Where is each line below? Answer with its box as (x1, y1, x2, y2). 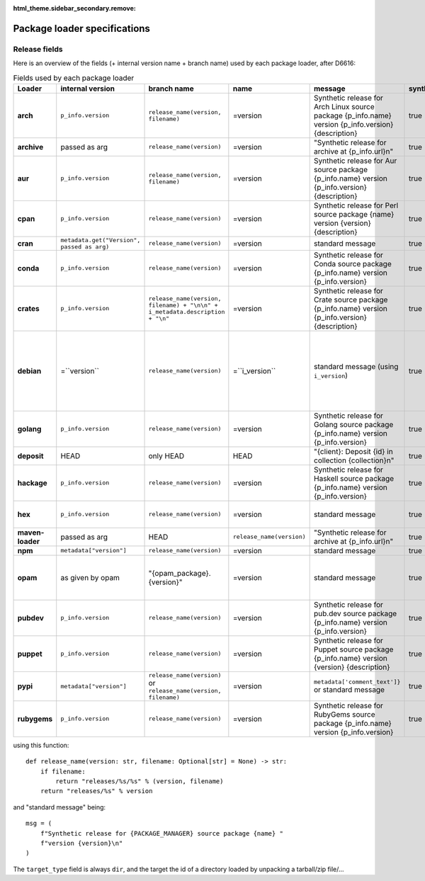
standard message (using (314, 361, 399, 371)
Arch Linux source (314, 101, 375, 111)
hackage (17, 478, 47, 488)
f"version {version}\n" (40, 839, 123, 848)
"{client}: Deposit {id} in (314, 446, 393, 456)
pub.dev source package (314, 608, 397, 618)
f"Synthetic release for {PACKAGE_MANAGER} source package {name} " (40, 829, 283, 837)
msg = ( (25, 819, 52, 828)
